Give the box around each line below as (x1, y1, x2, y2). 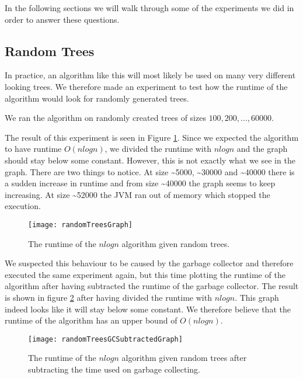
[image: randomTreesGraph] (28, 220, 133, 229)
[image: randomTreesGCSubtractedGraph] (28, 335, 183, 343)
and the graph (236, 142, 288, 155)
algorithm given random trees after (121, 352, 247, 364)
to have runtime (5, 142, 62, 155)
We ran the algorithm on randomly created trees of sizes (5, 112, 206, 124)
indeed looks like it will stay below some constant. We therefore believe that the (5, 302, 291, 315)
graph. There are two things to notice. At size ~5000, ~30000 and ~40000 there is (5, 165, 295, 178)
